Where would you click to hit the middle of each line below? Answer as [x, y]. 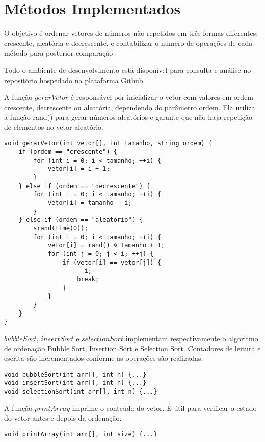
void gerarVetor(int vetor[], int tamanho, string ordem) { [108, 144]
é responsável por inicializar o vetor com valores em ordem [162, 97]
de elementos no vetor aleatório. [54, 127]
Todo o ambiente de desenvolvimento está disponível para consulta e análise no [128, 70]
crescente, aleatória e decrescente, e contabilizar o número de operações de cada [128, 43]
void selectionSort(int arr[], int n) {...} [81, 392]
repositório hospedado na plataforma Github [74, 80]
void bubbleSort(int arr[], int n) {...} [75, 374]
